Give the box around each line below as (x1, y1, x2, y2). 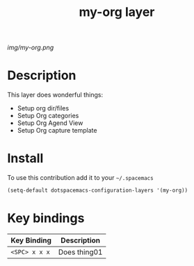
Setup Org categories (17, 112, 79, 120)
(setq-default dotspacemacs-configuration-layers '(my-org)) (7, 187, 188, 194)
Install (7, 151, 44, 167)
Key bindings (7, 210, 85, 226)
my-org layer (79, 4, 155, 20)
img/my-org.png (7, 43, 54, 52)
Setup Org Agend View (17, 119, 83, 127)
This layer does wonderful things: (7, 91, 103, 99)
